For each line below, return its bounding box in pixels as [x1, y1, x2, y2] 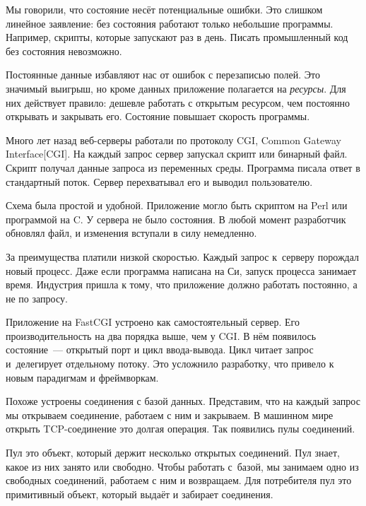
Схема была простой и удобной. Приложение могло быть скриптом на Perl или [6, 198, 348, 213]
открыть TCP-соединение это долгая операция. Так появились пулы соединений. [6, 421, 355, 436]
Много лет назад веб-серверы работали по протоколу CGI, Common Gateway [6, 132, 341, 147]
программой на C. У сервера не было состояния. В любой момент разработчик [6, 211, 346, 226]
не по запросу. [6, 290, 68, 305]
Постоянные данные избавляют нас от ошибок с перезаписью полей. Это [6, 67, 320, 82]
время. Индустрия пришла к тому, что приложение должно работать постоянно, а [6, 277, 358, 292]
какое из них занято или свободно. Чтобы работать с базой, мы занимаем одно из [6, 459, 359, 473]
